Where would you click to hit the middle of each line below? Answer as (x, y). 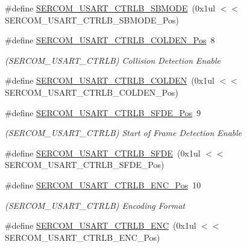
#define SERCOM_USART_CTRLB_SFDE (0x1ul (103, 153)
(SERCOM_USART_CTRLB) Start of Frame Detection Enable (123, 133)
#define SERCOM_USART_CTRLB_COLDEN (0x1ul (110, 80)
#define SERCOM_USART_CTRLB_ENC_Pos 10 (103, 184)
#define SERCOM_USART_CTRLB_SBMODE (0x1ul (110, 8)
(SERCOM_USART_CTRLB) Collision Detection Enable (113, 60)
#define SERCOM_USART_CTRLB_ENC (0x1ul (101, 225)
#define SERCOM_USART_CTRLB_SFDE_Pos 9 (103, 112)
